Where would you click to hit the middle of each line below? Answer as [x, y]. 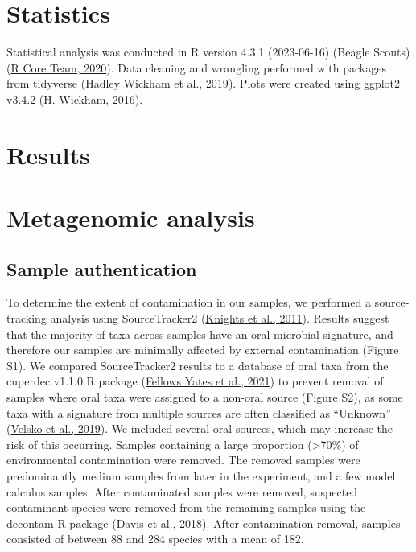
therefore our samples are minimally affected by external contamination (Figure [203, 350]
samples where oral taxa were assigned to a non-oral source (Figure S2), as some [205, 397]
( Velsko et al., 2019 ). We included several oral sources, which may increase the [200, 428]
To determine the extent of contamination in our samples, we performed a [189, 302]
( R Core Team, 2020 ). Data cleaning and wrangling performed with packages [196, 67]
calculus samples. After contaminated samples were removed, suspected [182, 491]
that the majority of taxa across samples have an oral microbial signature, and [200, 334]
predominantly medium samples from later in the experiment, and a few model [201, 475]
